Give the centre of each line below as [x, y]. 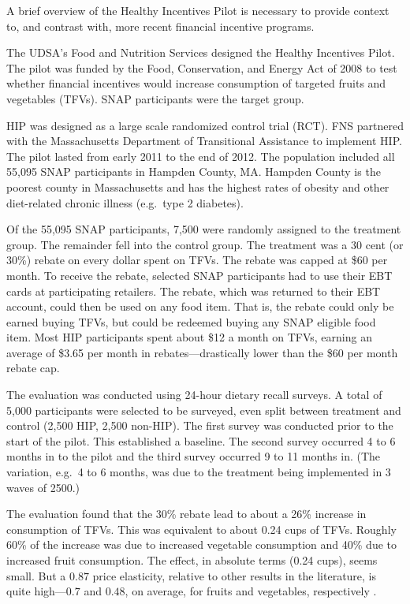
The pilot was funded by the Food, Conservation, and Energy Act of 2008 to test [202, 67]
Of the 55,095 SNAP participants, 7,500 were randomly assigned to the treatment [204, 229]
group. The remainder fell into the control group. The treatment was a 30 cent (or [205, 244]
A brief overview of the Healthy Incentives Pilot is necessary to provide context [198, 10]
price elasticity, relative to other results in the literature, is [235, 575]
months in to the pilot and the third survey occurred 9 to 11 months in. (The [194, 456]
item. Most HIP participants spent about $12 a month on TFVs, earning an [189, 337]
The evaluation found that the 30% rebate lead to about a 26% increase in [186, 514]
